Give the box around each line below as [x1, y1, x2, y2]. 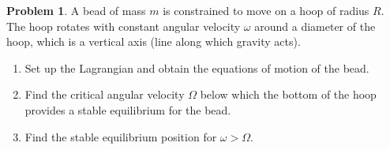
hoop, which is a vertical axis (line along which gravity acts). [6, 33, 301, 50]
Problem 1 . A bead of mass [6, 2, 146, 18]
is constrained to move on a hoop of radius [163, 2, 369, 18]
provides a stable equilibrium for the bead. [24, 101, 231, 118]
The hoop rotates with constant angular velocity [6, 17, 241, 34]
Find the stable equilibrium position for [24, 128, 217, 144]
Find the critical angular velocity [24, 86, 185, 103]
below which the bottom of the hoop [200, 86, 377, 103]
